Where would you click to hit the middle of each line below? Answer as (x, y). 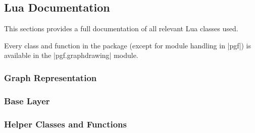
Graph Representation (50, 77)
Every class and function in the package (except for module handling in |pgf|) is (127, 45)
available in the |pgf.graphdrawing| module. (71, 55)
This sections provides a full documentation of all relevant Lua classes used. (121, 28)
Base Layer (27, 101)
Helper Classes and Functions (65, 124)
